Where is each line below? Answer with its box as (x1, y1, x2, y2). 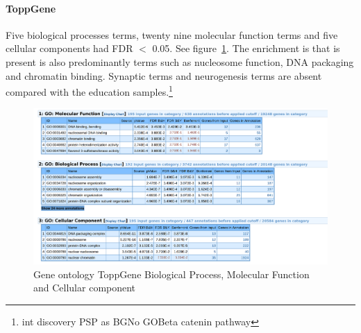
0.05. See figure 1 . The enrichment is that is (152, 41, 340, 55)
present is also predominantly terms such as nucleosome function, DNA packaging (6, 54, 354, 69)
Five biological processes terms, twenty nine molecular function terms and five (6, 27, 338, 42)
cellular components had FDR (6, 41, 133, 55)
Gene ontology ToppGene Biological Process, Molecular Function (33, 266, 310, 281)
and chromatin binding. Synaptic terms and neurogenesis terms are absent (6, 68, 322, 83)
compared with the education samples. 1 (6, 83, 173, 99)
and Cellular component (33, 280, 136, 295)
